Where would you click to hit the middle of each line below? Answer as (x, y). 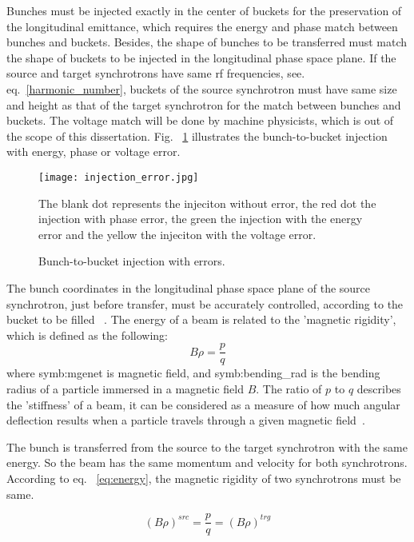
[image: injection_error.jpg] (119, 177)
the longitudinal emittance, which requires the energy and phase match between (202, 26)
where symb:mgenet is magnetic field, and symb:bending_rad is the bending (193, 373)
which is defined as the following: (87, 335)
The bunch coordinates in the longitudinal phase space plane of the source (189, 287)
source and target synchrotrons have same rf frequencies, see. (156, 73)
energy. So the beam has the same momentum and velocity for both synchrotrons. (207, 462)
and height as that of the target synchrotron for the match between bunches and (204, 104)
